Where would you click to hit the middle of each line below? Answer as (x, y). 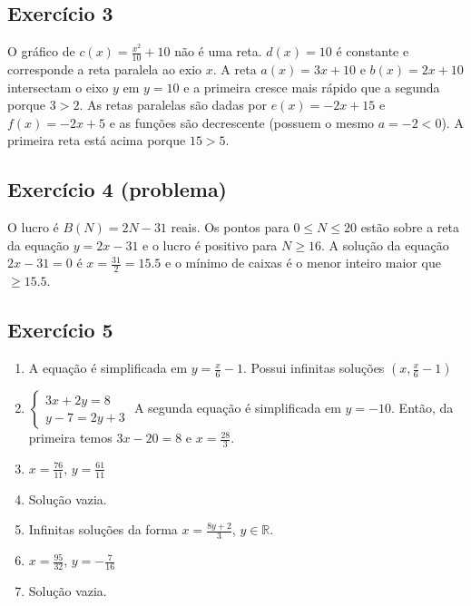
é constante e (373, 51)
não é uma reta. (218, 51)
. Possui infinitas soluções (314, 368)
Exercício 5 (60, 330)
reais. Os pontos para (230, 227)
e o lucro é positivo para (210, 244)
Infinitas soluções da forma (103, 529)
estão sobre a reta (410, 227)
